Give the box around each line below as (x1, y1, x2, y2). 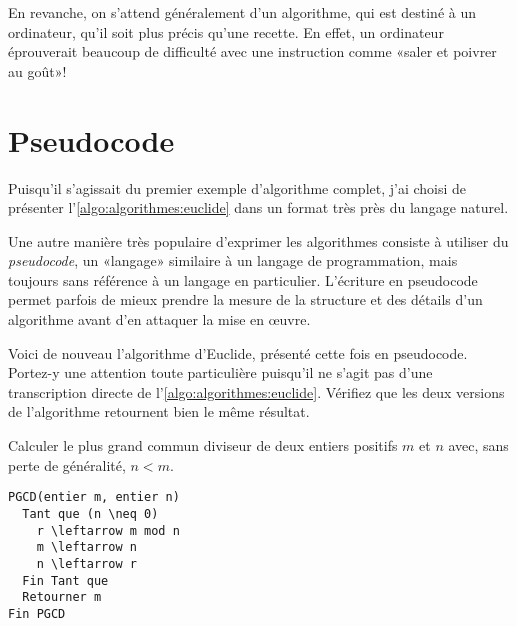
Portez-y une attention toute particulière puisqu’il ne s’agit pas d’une (8, 362, 433, 383)
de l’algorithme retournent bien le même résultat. (8, 401, 310, 422)
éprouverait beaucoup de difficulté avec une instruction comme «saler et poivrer (8, 41, 497, 62)
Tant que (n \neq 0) (22, 506, 159, 521)
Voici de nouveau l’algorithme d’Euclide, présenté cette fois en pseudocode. (8, 342, 468, 363)
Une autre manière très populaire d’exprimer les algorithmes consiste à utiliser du (8, 230, 509, 251)
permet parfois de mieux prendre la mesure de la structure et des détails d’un (8, 289, 483, 310)
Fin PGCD (8, 606, 66, 621)
